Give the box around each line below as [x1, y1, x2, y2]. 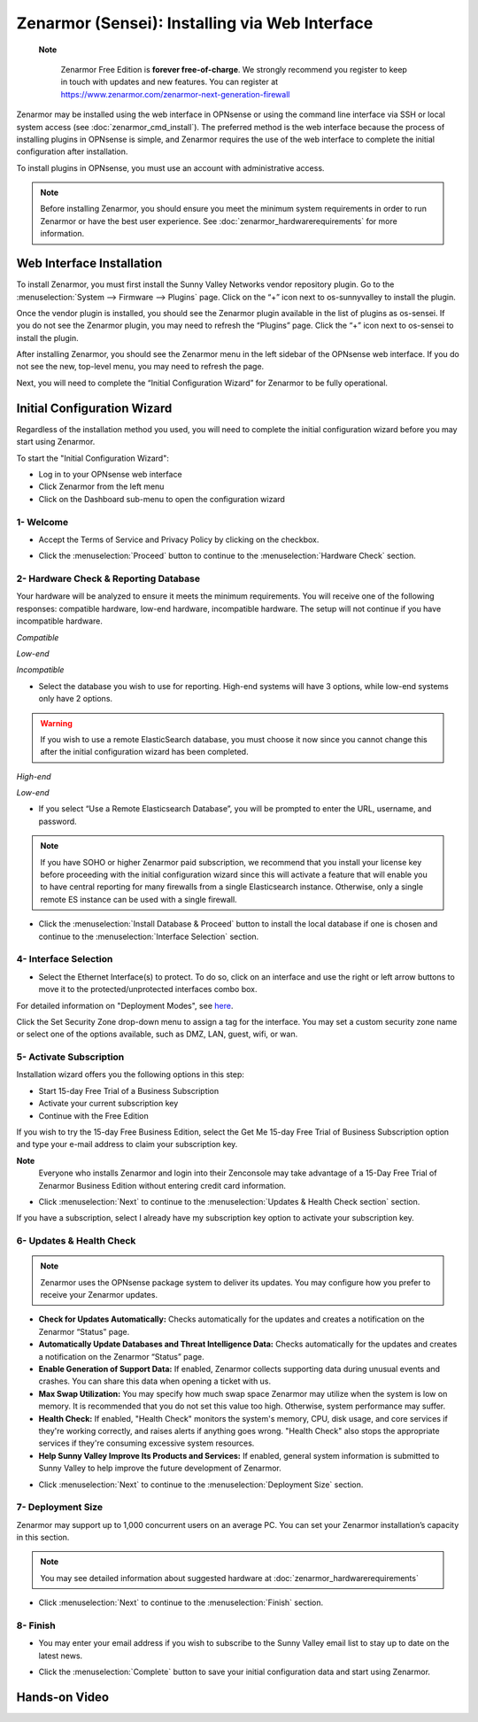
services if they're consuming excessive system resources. [38, 1438, 255, 1448]
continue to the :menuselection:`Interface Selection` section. [38, 931, 259, 942]
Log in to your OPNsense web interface [38, 469, 182, 479]
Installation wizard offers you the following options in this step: [16, 1069, 245, 1080]
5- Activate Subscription [16, 1051, 125, 1063]
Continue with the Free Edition [38, 1110, 150, 1121]
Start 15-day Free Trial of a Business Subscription [38, 1085, 220, 1096]
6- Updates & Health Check [16, 1235, 136, 1247]
